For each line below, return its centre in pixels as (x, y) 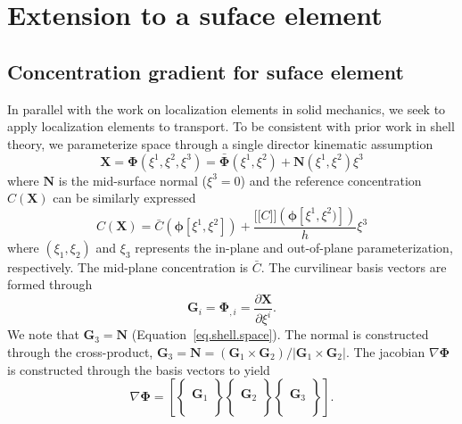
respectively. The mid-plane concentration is (128, 266)
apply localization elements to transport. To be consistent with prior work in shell (231, 126)
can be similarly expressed (124, 198)
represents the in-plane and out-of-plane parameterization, (294, 247)
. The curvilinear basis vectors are (354, 266)
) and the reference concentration (331, 180)
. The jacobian (385, 351)
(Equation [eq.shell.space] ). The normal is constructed (280, 334)
